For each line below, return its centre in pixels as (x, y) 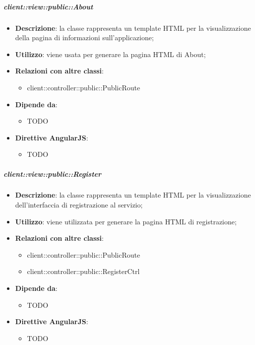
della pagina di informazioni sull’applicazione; (84, 37)
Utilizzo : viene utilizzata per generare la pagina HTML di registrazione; (126, 221)
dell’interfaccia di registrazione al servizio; (79, 205)
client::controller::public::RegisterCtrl (83, 271)
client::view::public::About (48, 6)
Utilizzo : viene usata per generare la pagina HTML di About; (110, 54)
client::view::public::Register (53, 173)
